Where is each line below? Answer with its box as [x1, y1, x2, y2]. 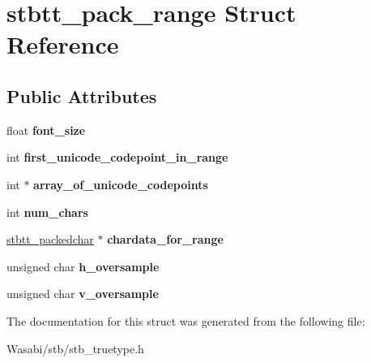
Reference [6, 28, 119, 61]
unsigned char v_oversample [6, 285, 159, 302]
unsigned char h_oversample [6, 257, 160, 274]
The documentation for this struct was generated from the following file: [6, 312, 365, 329]
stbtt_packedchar [6, 231, 94, 248]
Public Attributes [6, 83, 157, 108]
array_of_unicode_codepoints [33, 175, 208, 192]
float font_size [6, 121, 86, 138]
